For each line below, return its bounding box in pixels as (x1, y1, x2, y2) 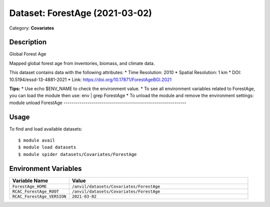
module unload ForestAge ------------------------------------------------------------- (9, 99, 187, 105)
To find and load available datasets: (9, 125, 82, 132)
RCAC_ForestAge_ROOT (12, 188, 59, 194)
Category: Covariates (9, 25, 54, 31)
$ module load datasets (18, 144, 76, 150)
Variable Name (12, 177, 48, 184)
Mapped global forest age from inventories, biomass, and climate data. (9, 60, 155, 66)
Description (9, 38, 47, 46)
